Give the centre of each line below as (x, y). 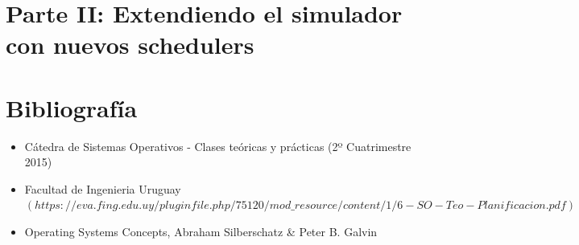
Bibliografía (72, 107)
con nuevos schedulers (130, 45)
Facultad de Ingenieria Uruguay (103, 188)
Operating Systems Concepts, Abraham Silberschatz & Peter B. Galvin (201, 232)
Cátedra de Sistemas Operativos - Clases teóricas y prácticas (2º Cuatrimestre (218, 146)
